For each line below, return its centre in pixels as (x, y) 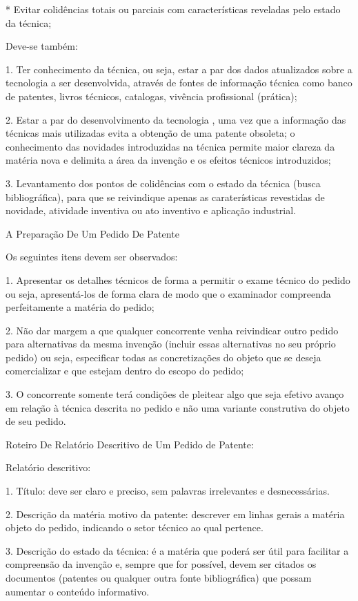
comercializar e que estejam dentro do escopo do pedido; (125, 371)
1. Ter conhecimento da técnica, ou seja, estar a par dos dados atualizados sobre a (179, 69)
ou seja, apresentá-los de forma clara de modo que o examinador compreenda (168, 293)
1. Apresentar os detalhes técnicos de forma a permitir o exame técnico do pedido (178, 279)
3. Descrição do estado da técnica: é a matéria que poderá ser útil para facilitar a (177, 550)
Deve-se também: (42, 46)
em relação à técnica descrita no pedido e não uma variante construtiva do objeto (178, 407)
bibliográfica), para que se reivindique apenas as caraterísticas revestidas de (165, 197)
